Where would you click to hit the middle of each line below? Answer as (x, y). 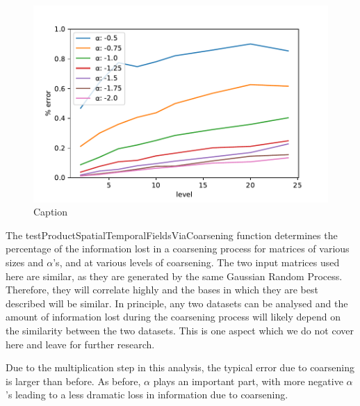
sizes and (25, 262)
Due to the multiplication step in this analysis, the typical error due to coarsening (180, 367)
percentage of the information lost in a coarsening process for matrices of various (178, 249)
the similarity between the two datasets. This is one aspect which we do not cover (180, 330)
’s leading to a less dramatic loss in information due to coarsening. (147, 395)
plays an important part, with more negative (248, 381)
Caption (51, 212)
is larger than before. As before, (73, 381)
